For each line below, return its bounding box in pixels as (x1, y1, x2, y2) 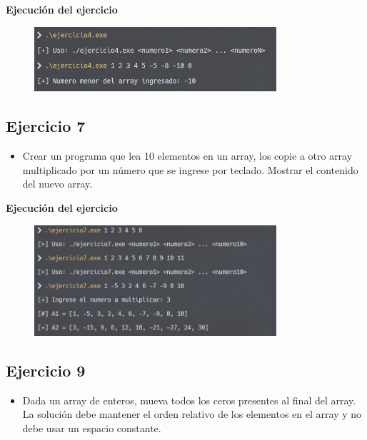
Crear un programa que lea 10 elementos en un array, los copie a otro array (22, 148, 353, 163)
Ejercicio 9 (6, 359, 86, 381)
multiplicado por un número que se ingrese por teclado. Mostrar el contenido (22, 162, 358, 177)
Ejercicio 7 (6, 115, 86, 137)
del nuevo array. (22, 176, 93, 191)
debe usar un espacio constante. (22, 420, 161, 435)
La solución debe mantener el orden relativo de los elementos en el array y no (22, 406, 362, 421)
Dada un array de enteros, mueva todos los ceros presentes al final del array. (22, 392, 356, 407)
